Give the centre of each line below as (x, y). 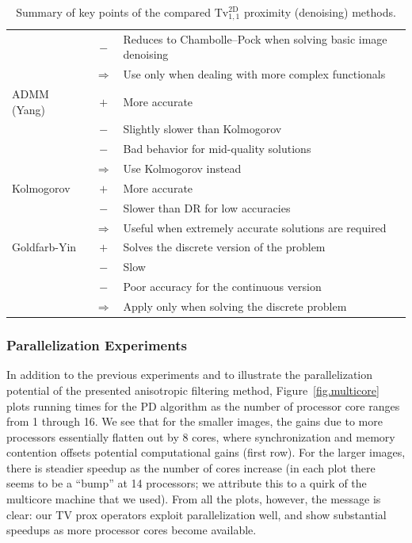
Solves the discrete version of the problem (224, 247)
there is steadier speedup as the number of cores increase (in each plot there (191, 467)
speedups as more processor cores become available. (132, 530)
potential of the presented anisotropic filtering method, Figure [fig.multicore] (193, 390)
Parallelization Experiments (97, 345)
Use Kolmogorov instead (182, 168)
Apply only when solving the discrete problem (235, 306)
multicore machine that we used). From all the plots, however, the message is (194, 499)
